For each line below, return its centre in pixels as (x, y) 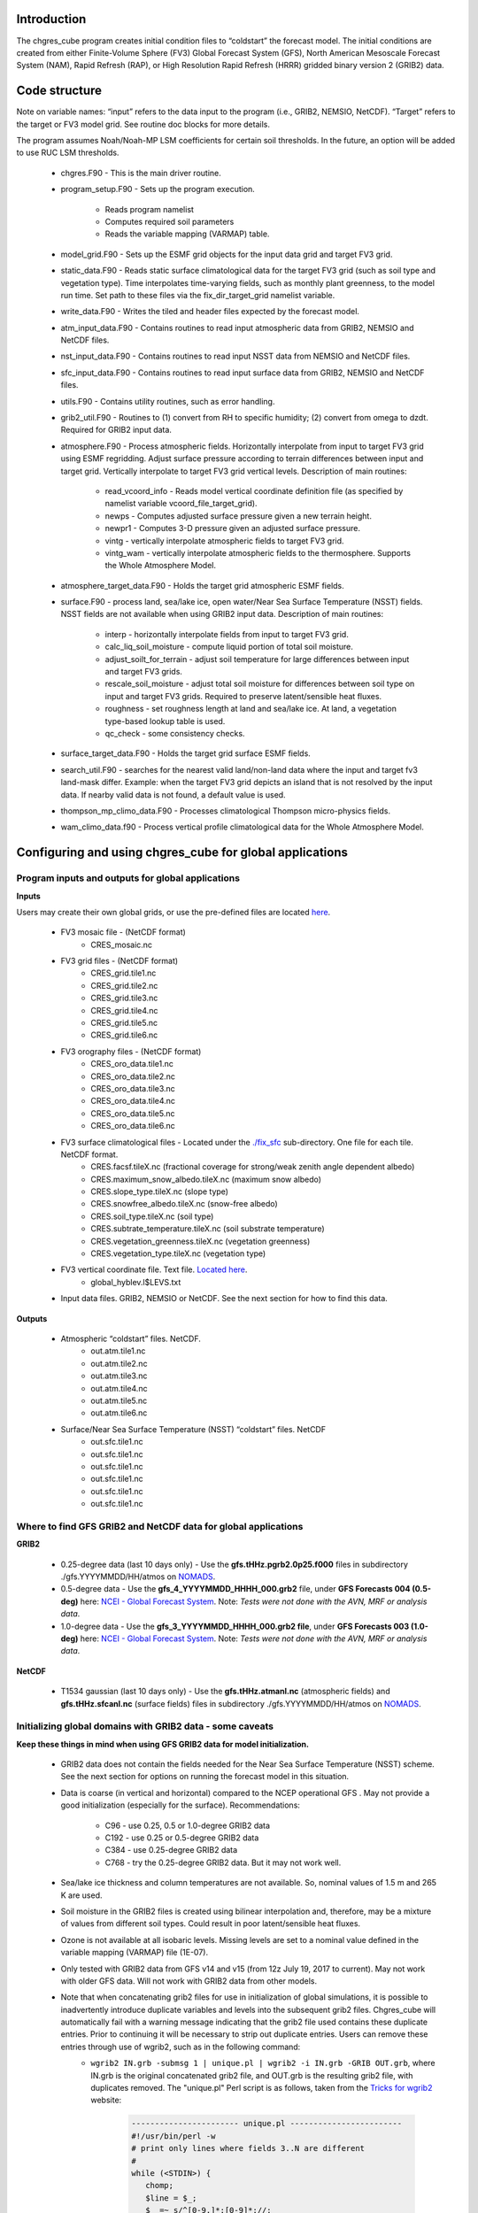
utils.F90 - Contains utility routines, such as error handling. (168, 401)
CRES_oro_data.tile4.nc (133, 1101)
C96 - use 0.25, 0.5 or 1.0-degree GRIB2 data (187, 1825)
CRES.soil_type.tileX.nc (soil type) (152, 1216)
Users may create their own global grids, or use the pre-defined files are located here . (173, 912)
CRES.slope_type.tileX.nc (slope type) (160, 1191)
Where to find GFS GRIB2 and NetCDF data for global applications (160, 1526)
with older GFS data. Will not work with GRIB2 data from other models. (189, 1981)
